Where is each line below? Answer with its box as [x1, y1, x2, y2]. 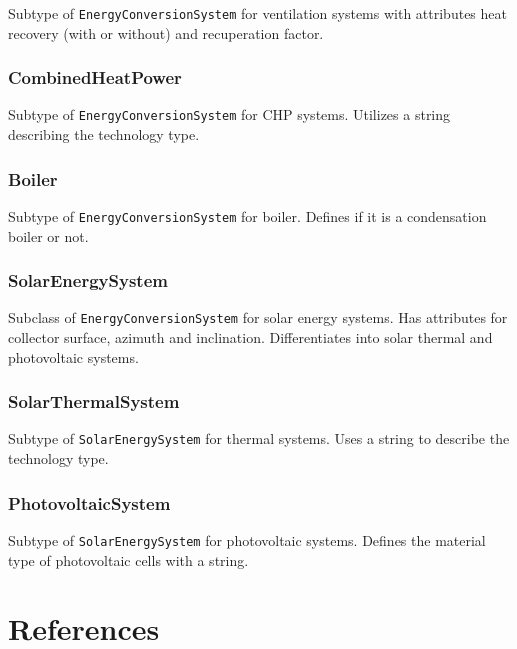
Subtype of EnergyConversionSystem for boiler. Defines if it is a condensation [8, 205, 487, 226]
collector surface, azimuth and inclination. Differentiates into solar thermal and [8, 327, 493, 348]
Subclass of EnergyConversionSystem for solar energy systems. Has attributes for [8, 307, 508, 328]
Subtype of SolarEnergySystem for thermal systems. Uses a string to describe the [8, 428, 510, 449]
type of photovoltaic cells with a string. [8, 549, 249, 570]
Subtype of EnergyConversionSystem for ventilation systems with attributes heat [8, 3, 507, 23]
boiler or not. [8, 225, 89, 246]
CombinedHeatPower [8, 65, 182, 90]
